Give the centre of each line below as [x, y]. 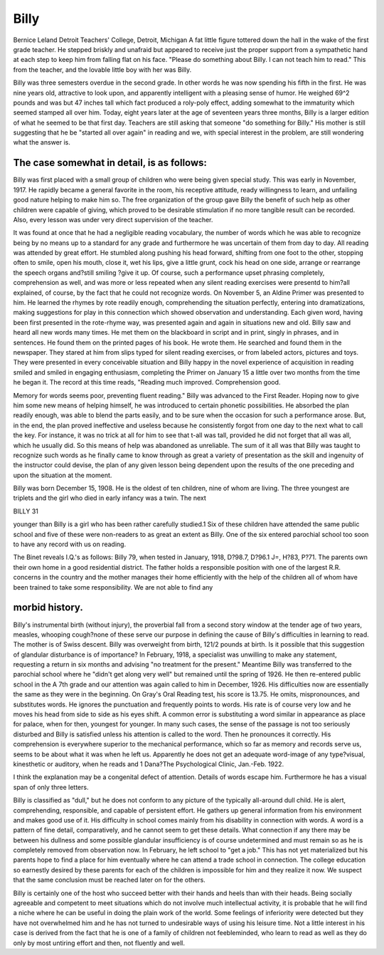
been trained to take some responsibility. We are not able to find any [113, 587]
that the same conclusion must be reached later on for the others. [109, 880]
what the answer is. [42, 142]
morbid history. [48, 608]
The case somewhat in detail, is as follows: [110, 163]
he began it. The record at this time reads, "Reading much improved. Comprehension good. [147, 382]
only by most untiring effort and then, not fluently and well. [99, 943]
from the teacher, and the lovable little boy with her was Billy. [102, 69]
